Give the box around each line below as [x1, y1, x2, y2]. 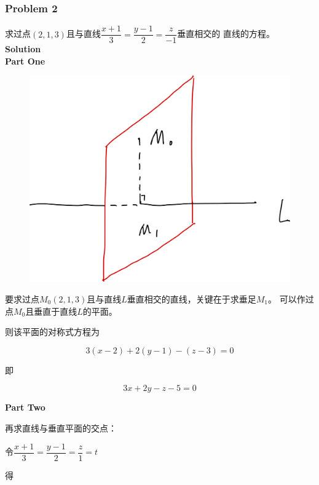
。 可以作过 [268, 293, 314, 306]
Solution [5, 42, 41, 55]
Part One [5, 54, 45, 67]
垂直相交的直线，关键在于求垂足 [127, 293, 256, 306]
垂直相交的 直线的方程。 [177, 27, 275, 40]
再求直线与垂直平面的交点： [5, 422, 117, 434]
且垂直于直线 [25, 304, 77, 317]
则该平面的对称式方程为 [5, 325, 100, 338]
